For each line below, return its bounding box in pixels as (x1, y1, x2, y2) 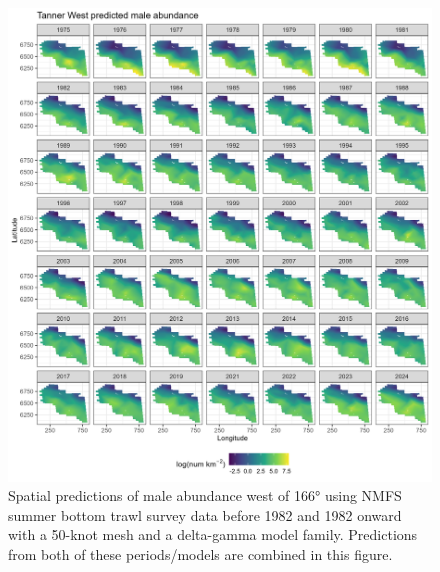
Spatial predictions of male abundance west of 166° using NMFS (8, 485, 402, 506)
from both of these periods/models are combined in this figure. (8, 543, 393, 564)
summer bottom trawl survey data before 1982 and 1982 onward (8, 504, 402, 525)
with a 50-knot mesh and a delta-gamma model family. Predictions (8, 524, 418, 545)
